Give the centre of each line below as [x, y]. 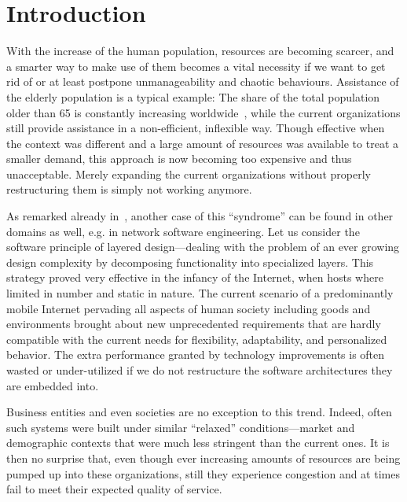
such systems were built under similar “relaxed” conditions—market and [181, 427]
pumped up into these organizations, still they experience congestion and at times [203, 473]
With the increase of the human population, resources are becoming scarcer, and [200, 51]
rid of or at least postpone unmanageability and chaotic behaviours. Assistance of [203, 81]
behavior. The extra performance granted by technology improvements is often [196, 354]
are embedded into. [53, 385]
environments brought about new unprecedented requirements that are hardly [194, 324]
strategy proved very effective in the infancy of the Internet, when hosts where [195, 277]
